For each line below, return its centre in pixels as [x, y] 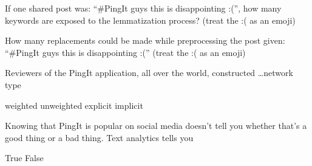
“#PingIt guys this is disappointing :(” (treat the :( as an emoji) [125, 52]
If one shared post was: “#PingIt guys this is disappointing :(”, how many [143, 8]
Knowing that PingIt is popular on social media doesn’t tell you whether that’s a [156, 126]
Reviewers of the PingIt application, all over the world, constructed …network [149, 73]
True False [24, 158]
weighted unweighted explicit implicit [74, 105]
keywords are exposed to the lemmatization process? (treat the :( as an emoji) [150, 20]
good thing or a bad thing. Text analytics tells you [99, 137]
